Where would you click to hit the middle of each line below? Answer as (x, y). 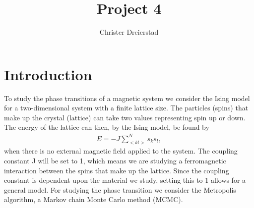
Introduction (48, 74)
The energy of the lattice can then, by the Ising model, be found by (107, 127)
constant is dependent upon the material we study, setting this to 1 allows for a (125, 180)
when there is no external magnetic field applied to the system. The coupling (121, 151)
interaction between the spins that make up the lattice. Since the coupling (117, 170)
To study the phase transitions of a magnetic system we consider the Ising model (127, 98)
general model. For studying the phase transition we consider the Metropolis (120, 189)
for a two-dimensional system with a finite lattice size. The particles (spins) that (126, 108)
